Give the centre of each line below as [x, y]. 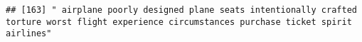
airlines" [29, 34]
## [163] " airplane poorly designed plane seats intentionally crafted [181, 10]
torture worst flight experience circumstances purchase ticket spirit [179, 22]
